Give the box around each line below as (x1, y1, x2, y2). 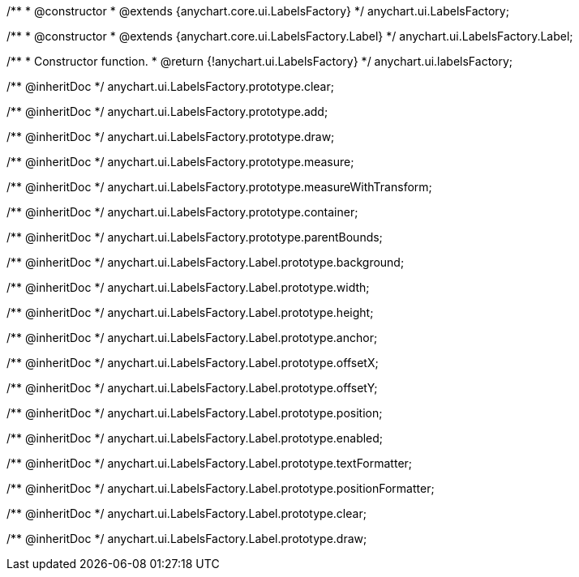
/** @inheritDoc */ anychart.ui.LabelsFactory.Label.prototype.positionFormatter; (6, 481, 435, 495)
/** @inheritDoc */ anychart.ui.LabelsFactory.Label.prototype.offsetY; (6, 381, 378, 395)
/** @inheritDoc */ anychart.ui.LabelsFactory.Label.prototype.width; (6, 280, 370, 294)
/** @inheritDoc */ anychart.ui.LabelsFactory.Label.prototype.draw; (6, 532, 367, 545)
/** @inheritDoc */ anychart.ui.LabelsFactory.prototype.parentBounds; (6, 230, 383, 244)
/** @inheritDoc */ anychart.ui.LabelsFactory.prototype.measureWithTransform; (6, 180, 432, 194)
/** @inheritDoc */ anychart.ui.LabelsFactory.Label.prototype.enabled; (6, 431, 384, 445)
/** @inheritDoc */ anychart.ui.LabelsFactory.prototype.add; (6, 105, 328, 118)
